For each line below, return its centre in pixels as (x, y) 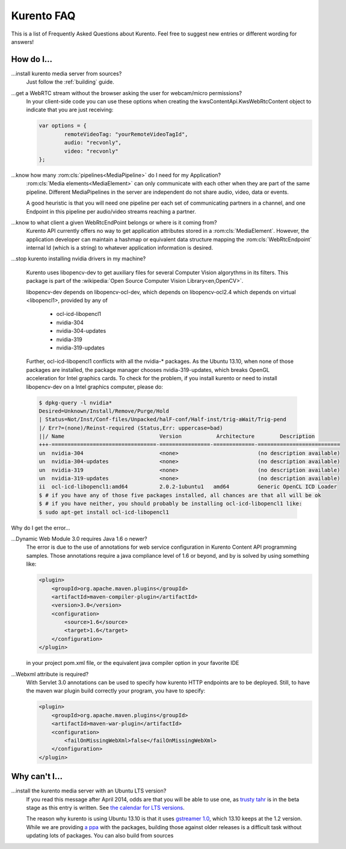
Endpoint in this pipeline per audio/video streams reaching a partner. (111, 211)
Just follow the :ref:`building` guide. (70, 82)
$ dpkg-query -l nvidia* (76, 403)
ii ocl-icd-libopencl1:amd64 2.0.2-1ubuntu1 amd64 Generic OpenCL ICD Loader (188, 487)
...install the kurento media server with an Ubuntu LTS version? (89, 791)
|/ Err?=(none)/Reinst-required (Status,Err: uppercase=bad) (131, 428)
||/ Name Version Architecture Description (177, 437)
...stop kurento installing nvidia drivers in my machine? (79, 259)
